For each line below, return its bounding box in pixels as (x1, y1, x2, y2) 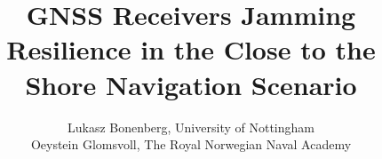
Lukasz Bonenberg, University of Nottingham (68, 117, 314, 136)
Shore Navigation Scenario (25, 66, 357, 102)
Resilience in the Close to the (6, 31, 376, 68)
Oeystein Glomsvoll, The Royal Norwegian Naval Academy (30, 135, 352, 154)
